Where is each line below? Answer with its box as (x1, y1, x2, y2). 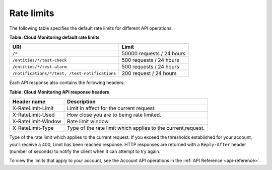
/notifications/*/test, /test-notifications (12, 70, 116, 76)
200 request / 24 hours (121, 70, 177, 77)
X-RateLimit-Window (12, 118, 61, 125)
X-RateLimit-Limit (12, 105, 54, 112)
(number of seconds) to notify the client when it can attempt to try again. (9, 148, 161, 154)
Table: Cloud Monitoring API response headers (9, 89, 110, 95)
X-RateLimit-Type (12, 125, 54, 132)
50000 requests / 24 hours (121, 50, 186, 57)
